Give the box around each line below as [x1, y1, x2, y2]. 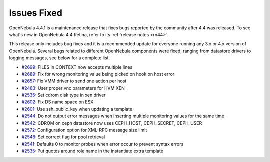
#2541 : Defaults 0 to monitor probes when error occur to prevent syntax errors [21, 141, 184, 147]
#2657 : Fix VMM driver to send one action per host [21, 78, 127, 84]
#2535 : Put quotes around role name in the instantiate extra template [21, 148, 163, 154]
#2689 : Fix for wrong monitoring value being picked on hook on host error [21, 71, 175, 77]
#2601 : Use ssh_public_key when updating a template [21, 106, 132, 112]
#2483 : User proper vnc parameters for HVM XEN [21, 85, 125, 91]
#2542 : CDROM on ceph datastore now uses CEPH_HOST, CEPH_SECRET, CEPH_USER [21, 120, 202, 126]
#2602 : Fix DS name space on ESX [21, 99, 94, 105]
